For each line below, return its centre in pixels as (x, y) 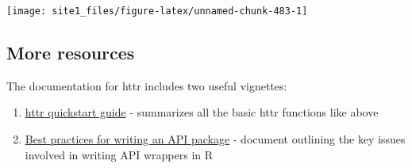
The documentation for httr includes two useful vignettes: (147, 85)
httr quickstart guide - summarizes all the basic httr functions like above (202, 112)
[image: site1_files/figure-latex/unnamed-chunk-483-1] (157, 11)
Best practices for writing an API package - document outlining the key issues (215, 139)
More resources (71, 53)
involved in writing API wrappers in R (119, 154)
